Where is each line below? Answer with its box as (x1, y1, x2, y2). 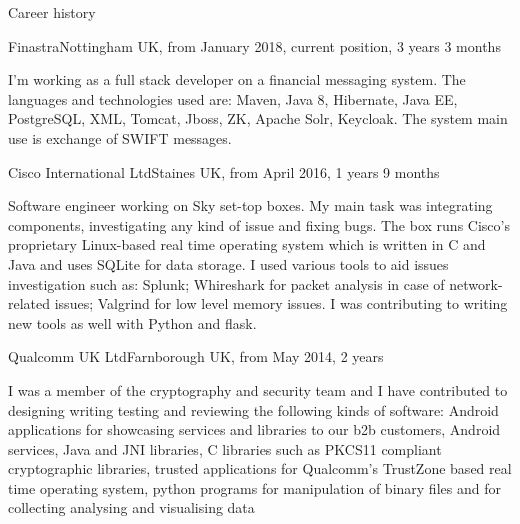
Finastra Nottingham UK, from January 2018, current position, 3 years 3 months (8, 35, 501, 56)
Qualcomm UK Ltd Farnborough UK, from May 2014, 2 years (8, 346, 384, 367)
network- (449, 273, 503, 294)
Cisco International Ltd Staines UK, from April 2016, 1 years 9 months (8, 161, 440, 182)
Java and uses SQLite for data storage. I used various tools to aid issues (8, 253, 449, 274)
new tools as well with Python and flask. (8, 312, 257, 333)
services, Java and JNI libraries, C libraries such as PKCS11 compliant (8, 438, 442, 459)
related (8, 293, 51, 314)
